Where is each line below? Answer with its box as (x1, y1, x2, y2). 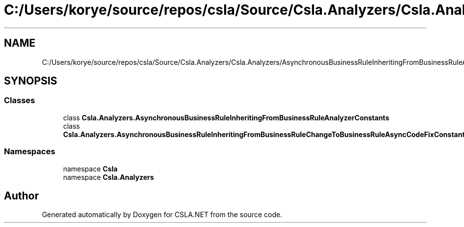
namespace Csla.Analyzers (63, 172, 154, 181)
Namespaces (4, 146, 56, 157)
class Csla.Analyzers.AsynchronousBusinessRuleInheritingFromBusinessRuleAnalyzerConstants (63, 113, 389, 122)
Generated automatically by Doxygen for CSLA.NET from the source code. (42, 210, 283, 219)
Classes (4, 95, 35, 106)
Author (4, 189, 39, 202)
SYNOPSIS (4, 75, 58, 87)
